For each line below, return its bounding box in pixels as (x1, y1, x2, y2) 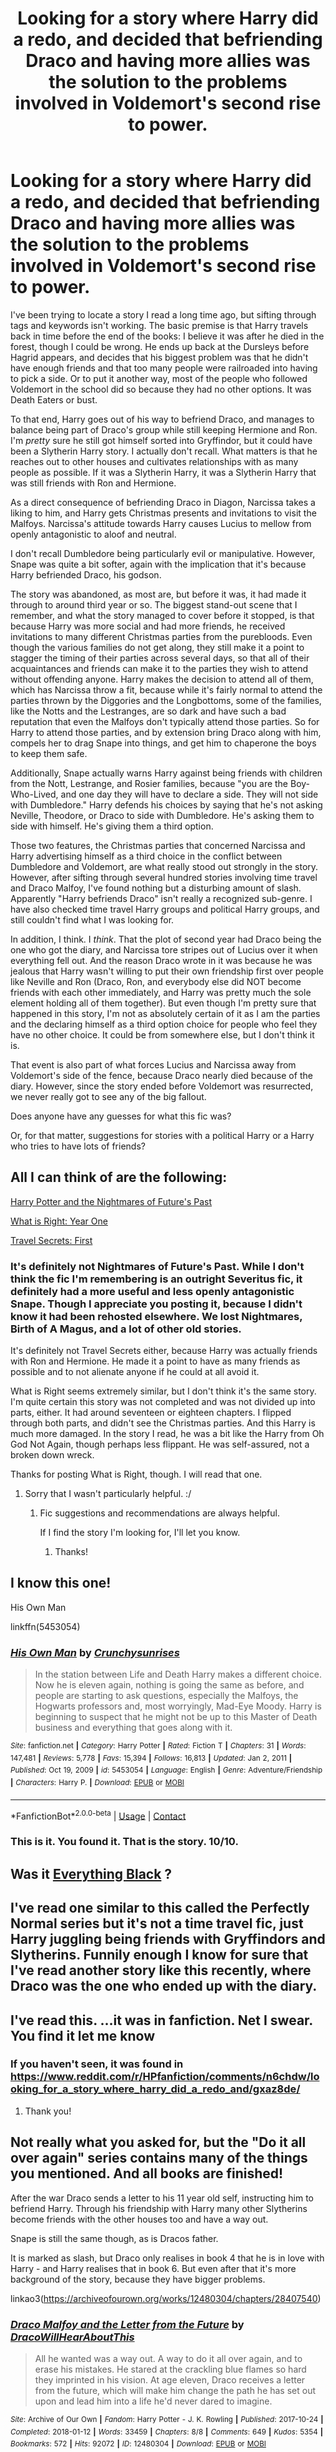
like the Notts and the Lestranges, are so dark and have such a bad (10, 705, 287, 717)
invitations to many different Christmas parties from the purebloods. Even (10, 630, 313, 642)
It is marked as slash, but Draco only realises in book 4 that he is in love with (10, 2252, 325, 2264)
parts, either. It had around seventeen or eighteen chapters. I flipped (10, 1407, 292, 1419)
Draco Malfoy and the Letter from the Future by (10, 2317, 245, 2331)
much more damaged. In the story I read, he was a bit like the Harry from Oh (10, 1428, 325, 1440)
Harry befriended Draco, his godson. (10, 568, 162, 581)
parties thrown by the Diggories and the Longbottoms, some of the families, (10, 694, 322, 706)
